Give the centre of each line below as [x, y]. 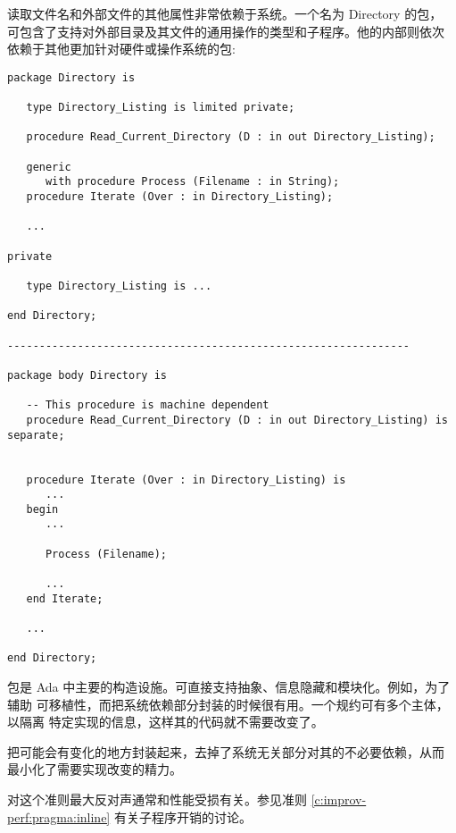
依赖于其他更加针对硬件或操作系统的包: [121, 49]
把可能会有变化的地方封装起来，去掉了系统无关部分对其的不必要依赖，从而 [226, 751]
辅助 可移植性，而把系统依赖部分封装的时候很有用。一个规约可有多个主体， [228, 704]
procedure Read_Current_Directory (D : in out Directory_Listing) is [237, 420]
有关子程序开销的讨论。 [182, 816]
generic [49, 167]
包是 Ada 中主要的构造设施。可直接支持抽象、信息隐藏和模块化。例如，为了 [229, 687]
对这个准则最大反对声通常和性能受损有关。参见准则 [157, 799]
